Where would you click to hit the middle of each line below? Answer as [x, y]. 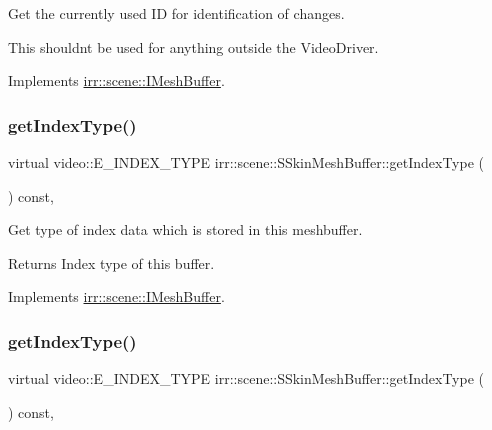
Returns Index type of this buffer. [111, 262]
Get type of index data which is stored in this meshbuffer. [185, 229]
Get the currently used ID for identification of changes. [176, 13]
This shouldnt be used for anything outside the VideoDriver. [193, 46]
